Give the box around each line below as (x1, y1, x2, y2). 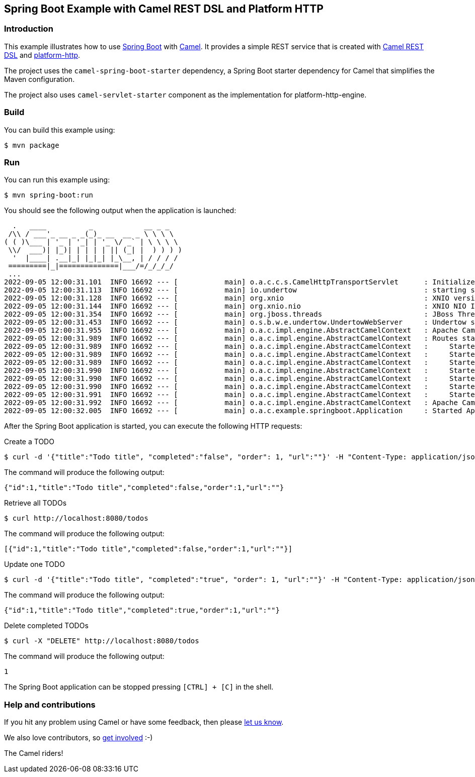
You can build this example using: (4, 125, 115, 134)
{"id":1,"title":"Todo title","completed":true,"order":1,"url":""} (4, 606, 280, 615)
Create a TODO (4, 437, 54, 446)
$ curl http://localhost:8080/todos (4, 514, 148, 523)
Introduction (4, 24, 53, 34)
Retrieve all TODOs (4, 499, 67, 508)
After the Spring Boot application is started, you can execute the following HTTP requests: (4, 422, 302, 431)
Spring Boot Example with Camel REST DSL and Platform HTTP (4, 3, 324, 15)
